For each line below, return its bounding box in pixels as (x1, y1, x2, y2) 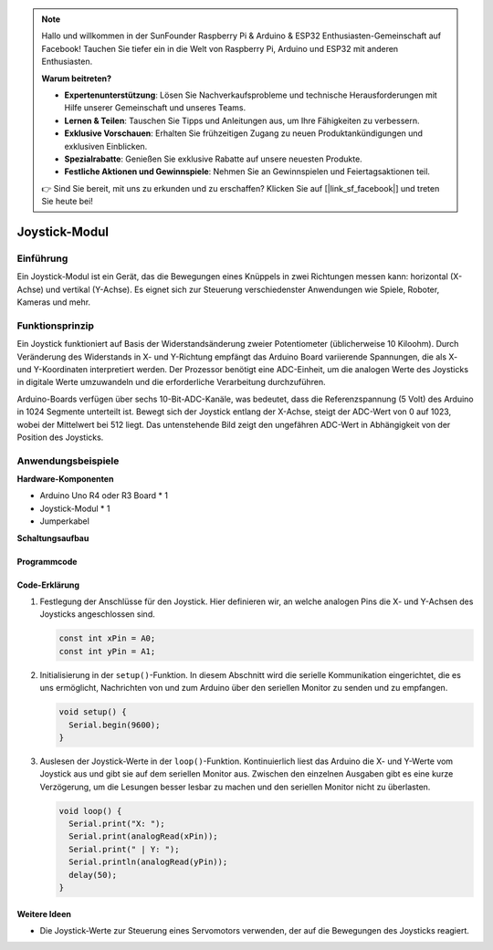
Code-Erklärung (16, 579, 80, 590)
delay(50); (68, 870, 118, 880)
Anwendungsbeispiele (16, 454, 120, 467)
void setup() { (58, 707, 127, 717)
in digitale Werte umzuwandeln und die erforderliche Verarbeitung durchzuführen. (16, 377, 326, 388)
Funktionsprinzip (16, 319, 95, 332)
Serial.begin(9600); (68, 719, 161, 730)
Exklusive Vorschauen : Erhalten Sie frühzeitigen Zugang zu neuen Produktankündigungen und (64, 128, 424, 139)
